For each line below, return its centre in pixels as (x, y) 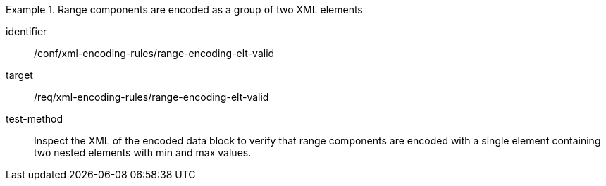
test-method (34, 119)
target (19, 75)
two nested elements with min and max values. (143, 153)
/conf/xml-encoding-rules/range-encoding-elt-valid (154, 53)
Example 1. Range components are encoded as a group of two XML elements (184, 10)
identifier (26, 31)
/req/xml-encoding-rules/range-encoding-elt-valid (151, 97)
